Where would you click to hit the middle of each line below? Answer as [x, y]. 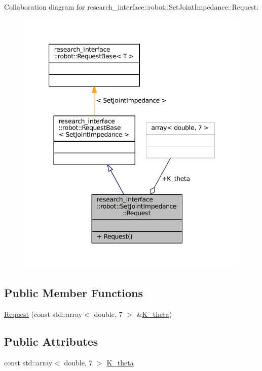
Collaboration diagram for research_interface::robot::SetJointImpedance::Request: [132, 7]
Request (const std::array [43, 314]
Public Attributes [51, 341]
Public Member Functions [73, 293]
